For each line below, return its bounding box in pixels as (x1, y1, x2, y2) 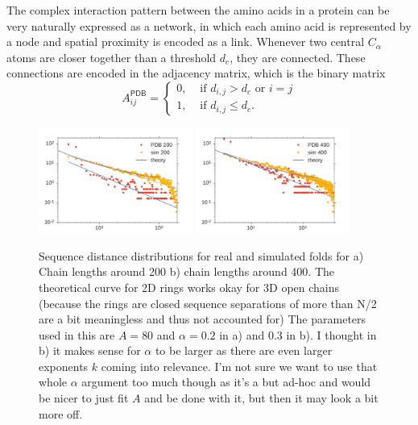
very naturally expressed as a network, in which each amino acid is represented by (6, 17, 412, 34)
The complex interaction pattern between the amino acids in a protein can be (6, 2, 390, 18)
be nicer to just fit (39, 390, 129, 406)
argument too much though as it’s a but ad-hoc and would (81, 373, 371, 390)
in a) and (219, 326, 265, 343)
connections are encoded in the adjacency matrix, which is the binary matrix (6, 65, 386, 81)
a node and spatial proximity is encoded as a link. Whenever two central (6, 33, 365, 50)
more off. (39, 405, 83, 422)
